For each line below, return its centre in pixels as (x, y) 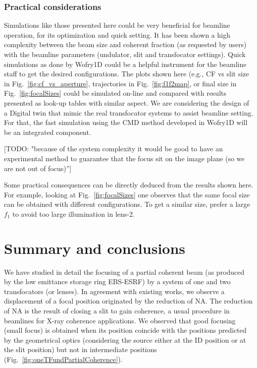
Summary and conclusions (95, 248)
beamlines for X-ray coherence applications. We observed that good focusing (120, 320)
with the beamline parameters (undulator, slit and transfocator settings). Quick (125, 54)
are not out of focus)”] (38, 168)
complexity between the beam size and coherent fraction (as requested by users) (125, 44)
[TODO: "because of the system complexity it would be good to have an (113, 149)
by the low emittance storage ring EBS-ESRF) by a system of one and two (117, 281)
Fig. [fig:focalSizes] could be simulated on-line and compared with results (115, 93)
